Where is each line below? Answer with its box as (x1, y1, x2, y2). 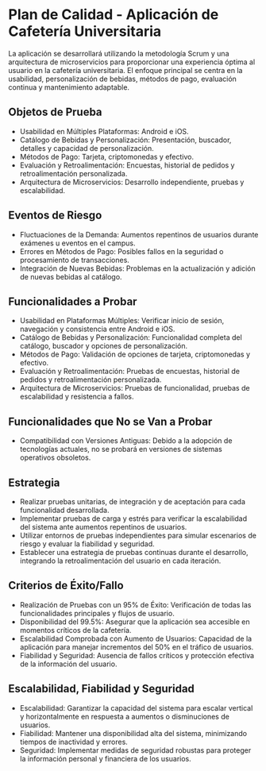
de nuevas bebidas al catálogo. (19, 272, 122, 281)
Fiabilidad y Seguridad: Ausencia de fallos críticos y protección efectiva (19, 650, 255, 660)
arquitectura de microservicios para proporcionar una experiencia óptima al (8, 57, 256, 67)
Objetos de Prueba (8, 106, 102, 119)
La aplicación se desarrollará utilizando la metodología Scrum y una (8, 48, 229, 58)
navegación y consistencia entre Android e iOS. (19, 324, 175, 334)
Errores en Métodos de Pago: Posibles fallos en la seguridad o (19, 246, 224, 256)
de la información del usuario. (19, 659, 118, 669)
